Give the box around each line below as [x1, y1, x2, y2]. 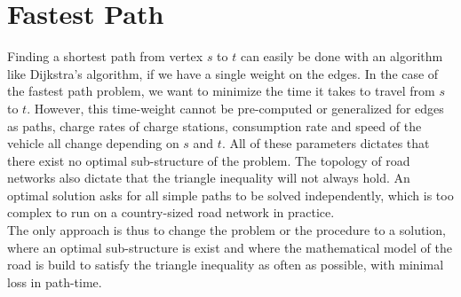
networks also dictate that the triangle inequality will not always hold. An [7, 168, 410, 187]
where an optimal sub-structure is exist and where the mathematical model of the [7, 238, 452, 256]
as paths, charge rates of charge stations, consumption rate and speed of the [7, 116, 422, 135]
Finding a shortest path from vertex [7, 47, 203, 66]
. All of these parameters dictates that [221, 134, 430, 152]
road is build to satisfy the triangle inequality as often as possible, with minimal [7, 255, 444, 274]
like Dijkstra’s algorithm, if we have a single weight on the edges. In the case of [7, 64, 439, 82]
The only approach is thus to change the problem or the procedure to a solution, [7, 221, 446, 239]
